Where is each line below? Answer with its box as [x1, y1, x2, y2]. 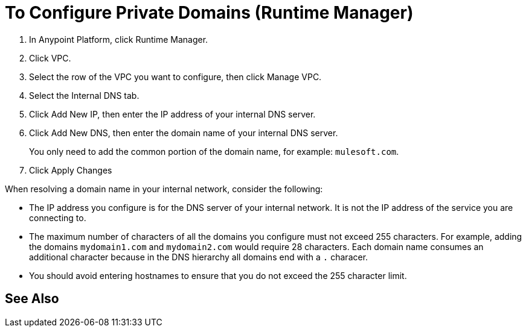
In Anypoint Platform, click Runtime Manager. [29, 34, 208, 45]
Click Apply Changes [29, 164, 112, 175]
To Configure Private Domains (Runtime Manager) [5, 2, 414, 23]
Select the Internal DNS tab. [29, 90, 140, 101]
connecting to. [29, 212, 86, 223]
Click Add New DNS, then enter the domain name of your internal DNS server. [29, 127, 338, 138]
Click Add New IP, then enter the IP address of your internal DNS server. [29, 108, 316, 119]
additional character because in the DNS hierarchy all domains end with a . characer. [29, 251, 368, 262]
